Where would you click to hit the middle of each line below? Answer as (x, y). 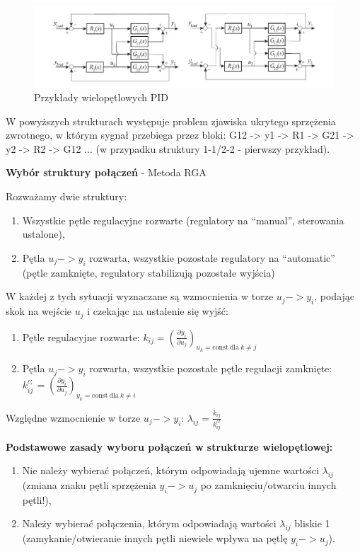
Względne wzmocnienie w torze (73, 417)
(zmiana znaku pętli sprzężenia (89, 485)
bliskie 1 (312, 523)
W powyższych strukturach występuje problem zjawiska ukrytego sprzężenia (171, 121)
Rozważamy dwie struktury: (66, 196)
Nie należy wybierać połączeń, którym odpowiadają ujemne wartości (170, 470)
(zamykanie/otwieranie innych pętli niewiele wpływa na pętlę (155, 538)
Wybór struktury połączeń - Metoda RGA (106, 172)
